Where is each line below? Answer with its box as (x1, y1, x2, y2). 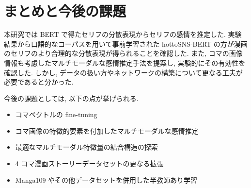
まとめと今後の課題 (4, 1, 126, 21)
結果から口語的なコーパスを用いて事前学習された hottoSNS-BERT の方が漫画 (4, 38, 248, 49)
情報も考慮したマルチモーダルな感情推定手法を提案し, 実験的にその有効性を (4, 57, 246, 68)
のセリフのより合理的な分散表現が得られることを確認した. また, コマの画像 (4, 48, 243, 58)
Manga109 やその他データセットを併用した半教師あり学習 (15, 174, 198, 185)
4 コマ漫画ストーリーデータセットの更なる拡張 (15, 158, 164, 169)
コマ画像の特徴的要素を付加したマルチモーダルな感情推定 (15, 125, 199, 136)
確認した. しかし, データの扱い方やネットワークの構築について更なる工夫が (4, 67, 243, 77)
